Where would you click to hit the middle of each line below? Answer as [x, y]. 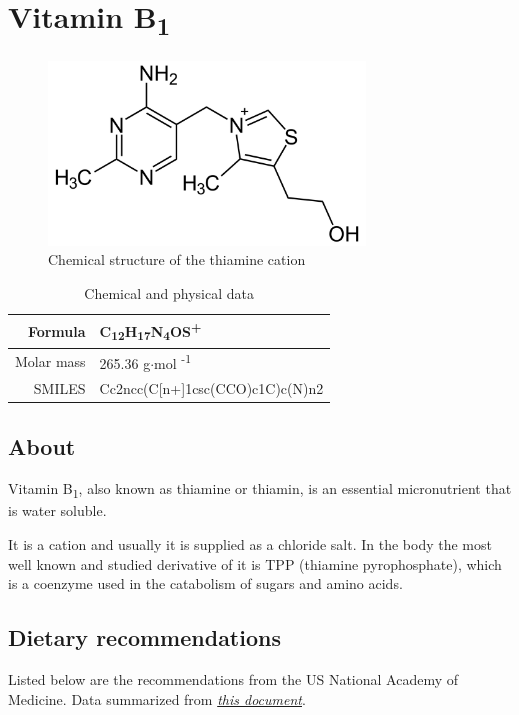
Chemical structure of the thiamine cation [177, 259]
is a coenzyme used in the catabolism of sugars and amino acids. [205, 583]
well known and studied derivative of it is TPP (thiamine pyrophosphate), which [255, 563]
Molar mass [50, 361]
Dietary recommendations [144, 637]
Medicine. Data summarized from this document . [157, 698]
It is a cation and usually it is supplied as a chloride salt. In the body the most [250, 543]
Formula [56, 330]
